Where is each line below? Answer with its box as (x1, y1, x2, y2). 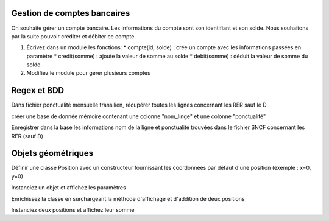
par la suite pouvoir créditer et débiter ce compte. (11, 32, 136, 40)
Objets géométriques (11, 148, 94, 158)
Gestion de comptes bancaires (11, 8, 130, 18)
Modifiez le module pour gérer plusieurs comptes (26, 69, 150, 77)
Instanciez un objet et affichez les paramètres (11, 184, 126, 191)
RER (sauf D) (11, 132, 44, 139)
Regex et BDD (11, 85, 64, 96)
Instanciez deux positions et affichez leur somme (11, 206, 135, 214)
